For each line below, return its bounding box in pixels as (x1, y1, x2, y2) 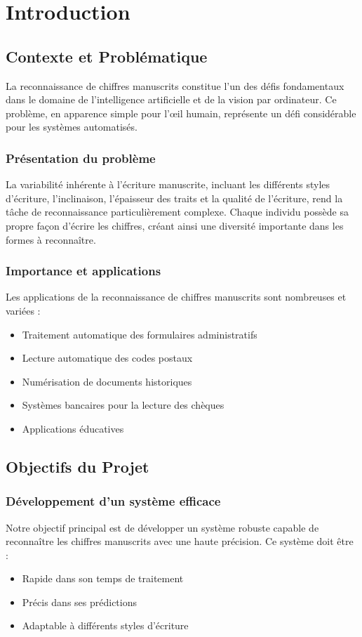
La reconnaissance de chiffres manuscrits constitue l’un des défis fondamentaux (6, 78, 344, 93)
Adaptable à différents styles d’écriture (22, 618, 189, 633)
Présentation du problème (6, 149, 156, 166)
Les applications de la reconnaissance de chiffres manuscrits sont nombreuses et (6, 289, 347, 304)
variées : (6, 303, 41, 317)
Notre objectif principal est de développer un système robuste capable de (6, 520, 319, 534)
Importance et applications (6, 262, 161, 280)
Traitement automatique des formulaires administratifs (22, 327, 257, 341)
